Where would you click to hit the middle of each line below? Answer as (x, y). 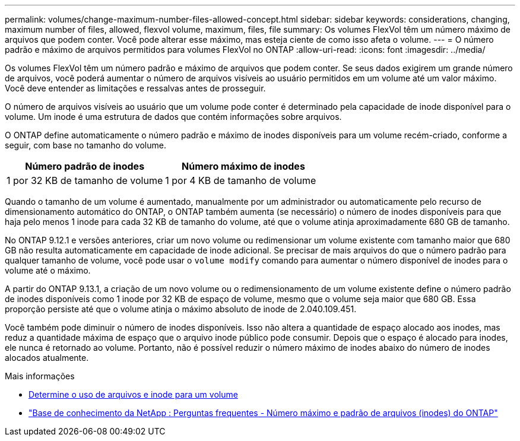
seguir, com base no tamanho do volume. (85, 145)
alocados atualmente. (47, 358)
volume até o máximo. (48, 270)
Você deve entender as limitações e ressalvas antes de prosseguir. (135, 88)
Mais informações (40, 376)
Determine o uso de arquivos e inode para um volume (133, 394)
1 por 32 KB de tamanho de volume (85, 180)
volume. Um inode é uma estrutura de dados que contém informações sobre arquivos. (173, 117)
